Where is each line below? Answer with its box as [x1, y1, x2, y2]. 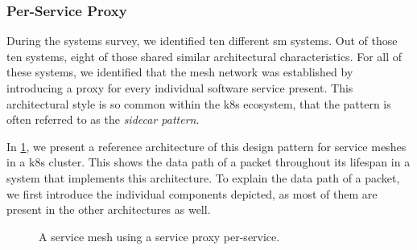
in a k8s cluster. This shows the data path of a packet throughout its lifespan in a [6, 154, 411, 170]
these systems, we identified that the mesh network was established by [6, 64, 353, 80]
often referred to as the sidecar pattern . [6, 111, 200, 128]
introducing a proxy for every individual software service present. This [6, 80, 353, 96]
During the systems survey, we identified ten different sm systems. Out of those [6, 32, 398, 49]
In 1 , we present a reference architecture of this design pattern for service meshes [6, 137, 407, 154]
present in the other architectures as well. [6, 201, 211, 218]
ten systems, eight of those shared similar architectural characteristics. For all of [6, 47, 403, 64]
